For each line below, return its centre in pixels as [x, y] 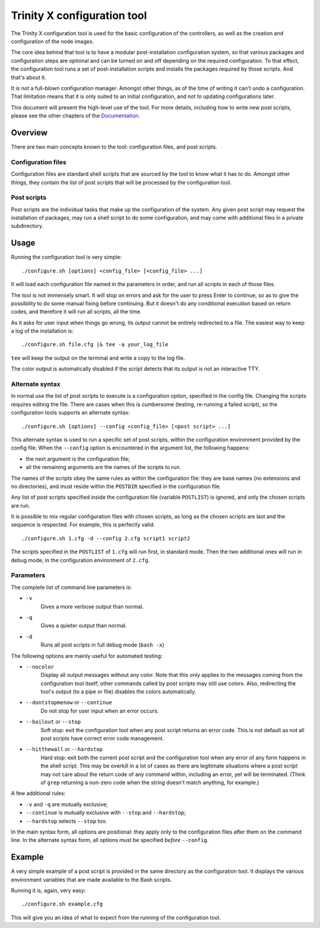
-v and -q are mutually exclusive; [67, 804]
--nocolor [40, 667]
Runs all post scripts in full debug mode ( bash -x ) [103, 645]
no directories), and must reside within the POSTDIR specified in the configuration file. [116, 486]
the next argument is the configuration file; [78, 459]
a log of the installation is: [42, 331]
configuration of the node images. [52, 41]
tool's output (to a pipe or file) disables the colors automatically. [119, 692]
